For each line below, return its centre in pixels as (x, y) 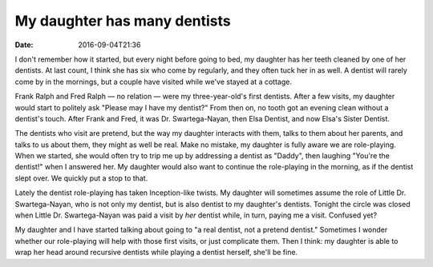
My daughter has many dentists (123, 21)
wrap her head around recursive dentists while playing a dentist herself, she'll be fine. (156, 253)
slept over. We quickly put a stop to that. (81, 178)
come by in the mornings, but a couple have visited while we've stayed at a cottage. (154, 82)
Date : (24, 45)
